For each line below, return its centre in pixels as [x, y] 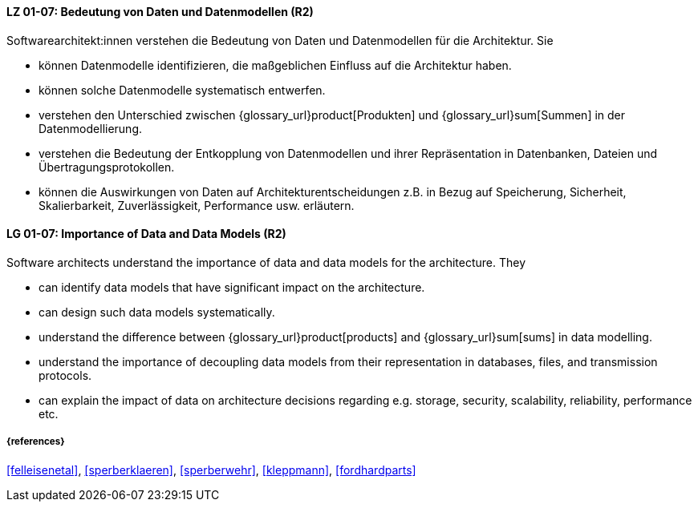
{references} [36, 442]
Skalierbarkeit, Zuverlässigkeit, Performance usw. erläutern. [197, 205]
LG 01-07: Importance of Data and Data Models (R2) [146, 234]
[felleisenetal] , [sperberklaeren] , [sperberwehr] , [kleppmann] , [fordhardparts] [211, 470]
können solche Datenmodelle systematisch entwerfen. [182, 90]
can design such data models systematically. [157, 312]
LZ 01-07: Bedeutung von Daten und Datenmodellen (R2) [160, 12]
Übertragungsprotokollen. [107, 167]
